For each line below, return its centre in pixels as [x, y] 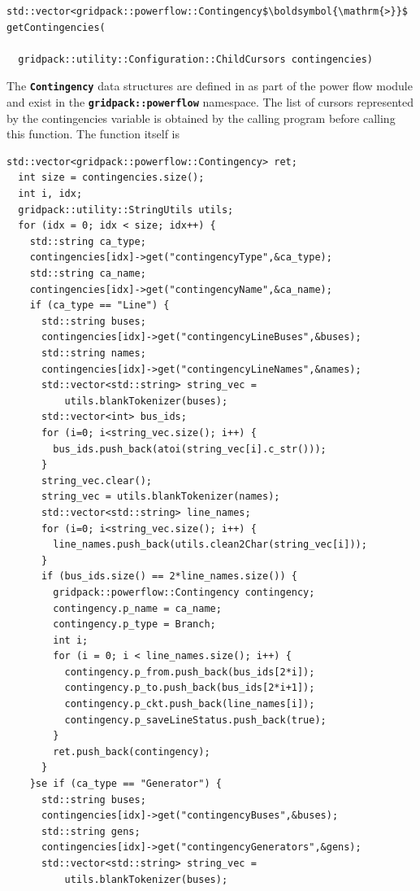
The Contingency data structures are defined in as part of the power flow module [210, 86]
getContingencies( [56, 27]
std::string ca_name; [88, 274]
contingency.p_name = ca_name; [137, 608]
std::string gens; [91, 831]
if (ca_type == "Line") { [100, 306]
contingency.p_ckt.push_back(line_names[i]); [190, 704]
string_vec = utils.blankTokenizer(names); [160, 497]
